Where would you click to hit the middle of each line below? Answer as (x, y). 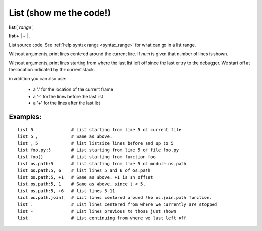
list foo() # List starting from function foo (87, 157)
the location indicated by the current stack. (52, 69)
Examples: (25, 117)
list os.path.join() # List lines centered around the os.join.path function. (115, 198)
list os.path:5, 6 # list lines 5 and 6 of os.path (84, 170)
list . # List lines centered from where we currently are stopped (117, 204)
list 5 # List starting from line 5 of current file (99, 130)
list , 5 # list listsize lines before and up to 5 (96, 143)
